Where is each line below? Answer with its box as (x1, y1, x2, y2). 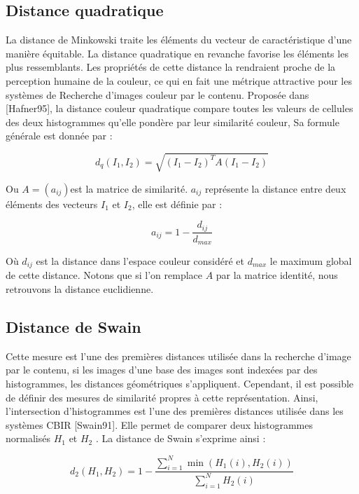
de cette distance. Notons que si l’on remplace (6, 268, 203, 282)
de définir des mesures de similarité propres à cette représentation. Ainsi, (6, 390, 318, 404)
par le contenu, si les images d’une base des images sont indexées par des (6, 362, 318, 377)
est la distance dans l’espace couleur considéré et (36, 254, 245, 268)
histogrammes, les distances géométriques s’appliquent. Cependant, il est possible (6, 376, 354, 391)
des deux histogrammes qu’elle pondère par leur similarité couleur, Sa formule (6, 114, 339, 129)
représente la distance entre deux (204, 181, 346, 195)
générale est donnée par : (6, 128, 113, 143)
